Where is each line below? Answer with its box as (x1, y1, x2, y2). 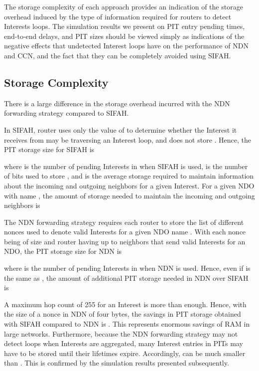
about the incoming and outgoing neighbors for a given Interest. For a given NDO (4, 180, 255, 190)
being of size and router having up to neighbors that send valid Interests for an (4, 236, 246, 246)
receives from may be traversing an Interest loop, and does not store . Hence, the (4, 134, 252, 145)
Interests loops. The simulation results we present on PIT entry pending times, (4, 21, 245, 31)
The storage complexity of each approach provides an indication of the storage (4, 1, 243, 11)
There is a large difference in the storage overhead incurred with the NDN (4, 98, 230, 108)
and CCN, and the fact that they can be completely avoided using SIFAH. (4, 50, 231, 60)
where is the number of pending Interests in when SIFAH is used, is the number (4, 161, 248, 171)
